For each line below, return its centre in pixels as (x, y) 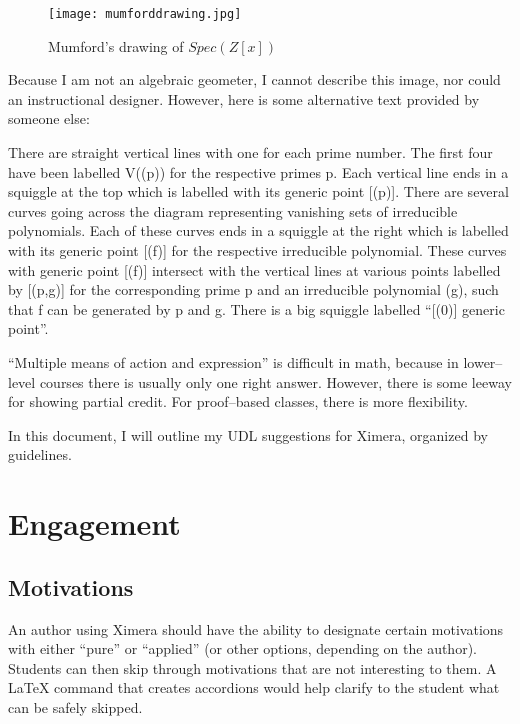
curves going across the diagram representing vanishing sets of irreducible (233, 210)
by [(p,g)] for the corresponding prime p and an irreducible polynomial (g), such (253, 289)
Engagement (94, 523)
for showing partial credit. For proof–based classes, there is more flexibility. (238, 401)
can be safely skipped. (75, 706)
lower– (483, 361)
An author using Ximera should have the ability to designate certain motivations (256, 628)
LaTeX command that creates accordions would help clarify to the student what (254, 687)
